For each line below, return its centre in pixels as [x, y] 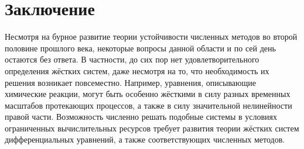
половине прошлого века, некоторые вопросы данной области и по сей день [140, 48]
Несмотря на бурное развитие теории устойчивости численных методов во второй [151, 37]
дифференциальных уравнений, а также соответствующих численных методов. [145, 139]
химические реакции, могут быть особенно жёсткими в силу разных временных [148, 94]
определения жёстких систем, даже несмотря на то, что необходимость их [137, 70]
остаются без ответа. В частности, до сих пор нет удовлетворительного [132, 59]
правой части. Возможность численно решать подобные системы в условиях [141, 117]
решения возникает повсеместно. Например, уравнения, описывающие [130, 82]
